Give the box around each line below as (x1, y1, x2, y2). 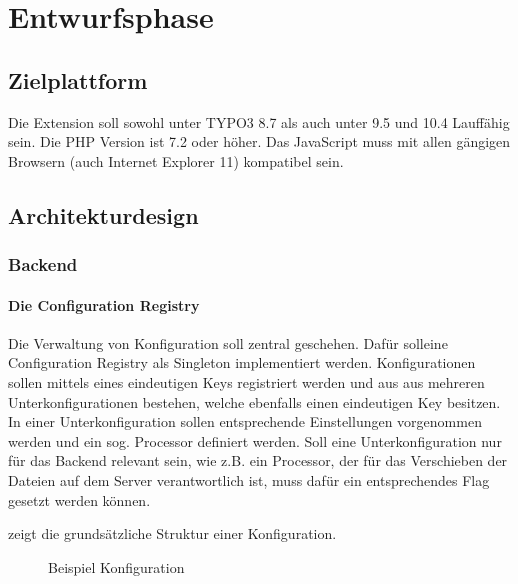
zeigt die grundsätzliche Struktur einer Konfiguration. (8, 523, 337, 544)
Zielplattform (8, 64, 148, 95)
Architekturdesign (8, 199, 199, 230)
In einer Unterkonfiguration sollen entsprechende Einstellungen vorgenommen (8, 411, 482, 432)
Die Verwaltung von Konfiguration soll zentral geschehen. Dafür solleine (8, 332, 448, 353)
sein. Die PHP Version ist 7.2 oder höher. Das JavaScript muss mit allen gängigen (8, 131, 511, 152)
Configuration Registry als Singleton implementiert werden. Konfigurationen (8, 352, 476, 373)
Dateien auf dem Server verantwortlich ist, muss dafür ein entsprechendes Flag (8, 469, 490, 490)
